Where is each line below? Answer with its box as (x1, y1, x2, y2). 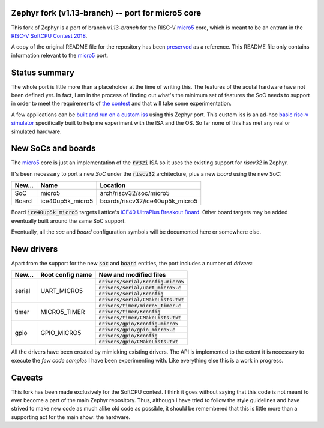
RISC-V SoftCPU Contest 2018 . (11, 32, 88, 39)
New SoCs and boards (11, 143, 96, 154)
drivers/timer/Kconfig (98, 309, 161, 315)
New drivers (11, 244, 58, 254)
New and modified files (98, 271, 166, 279)
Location (100, 181, 126, 190)
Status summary (11, 67, 75, 77)
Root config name (40, 271, 92, 279)
